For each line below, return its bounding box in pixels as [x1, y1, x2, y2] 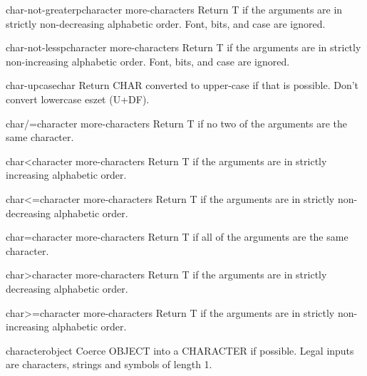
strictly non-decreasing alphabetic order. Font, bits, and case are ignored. [6, 16, 326, 31]
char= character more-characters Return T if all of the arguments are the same [6, 229, 348, 244]
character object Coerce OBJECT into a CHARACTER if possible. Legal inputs [6, 343, 354, 357]
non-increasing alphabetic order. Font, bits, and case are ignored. [6, 53, 290, 68]
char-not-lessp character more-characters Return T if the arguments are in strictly [6, 40, 361, 55]
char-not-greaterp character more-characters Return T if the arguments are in [6, 2, 343, 16]
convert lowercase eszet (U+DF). [6, 91, 150, 106]
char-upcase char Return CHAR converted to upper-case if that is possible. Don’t [6, 78, 359, 93]
